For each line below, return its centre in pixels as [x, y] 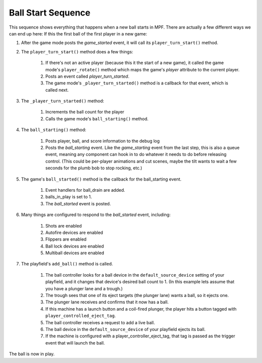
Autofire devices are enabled [74, 232]
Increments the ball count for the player [85, 112]
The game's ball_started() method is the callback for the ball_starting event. [101, 179]
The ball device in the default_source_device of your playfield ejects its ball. [125, 329]
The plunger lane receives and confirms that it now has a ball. [107, 302]
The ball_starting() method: [54, 130]
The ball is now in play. [32, 354]
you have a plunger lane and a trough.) [84, 288]
